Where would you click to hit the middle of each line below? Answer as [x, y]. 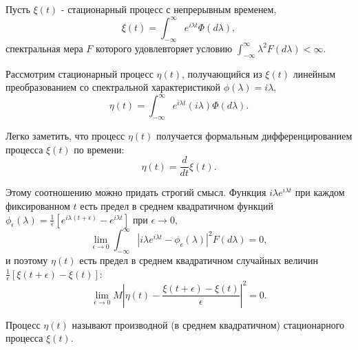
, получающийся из [222, 73]
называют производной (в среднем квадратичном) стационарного [208, 324]
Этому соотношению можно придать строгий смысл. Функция [136, 192]
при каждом [320, 192]
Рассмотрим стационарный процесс [80, 73]
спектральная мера [44, 48]
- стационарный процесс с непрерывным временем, [169, 9]
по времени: [99, 149]
